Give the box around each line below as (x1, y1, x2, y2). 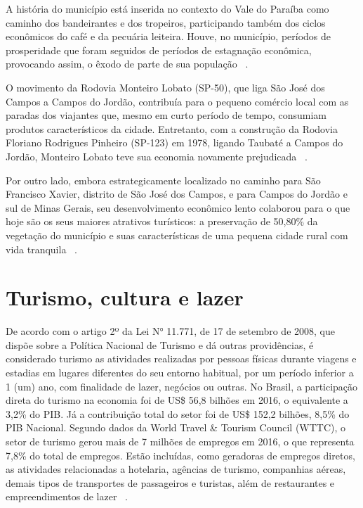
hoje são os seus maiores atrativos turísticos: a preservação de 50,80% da (6, 214, 318, 229)
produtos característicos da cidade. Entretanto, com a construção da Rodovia (6, 121, 338, 136)
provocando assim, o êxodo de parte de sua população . (6, 56, 249, 71)
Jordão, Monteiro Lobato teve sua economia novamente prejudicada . (6, 148, 308, 163)
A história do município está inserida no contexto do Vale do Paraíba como (6, 1, 329, 15)
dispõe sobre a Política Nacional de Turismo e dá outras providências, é (6, 337, 314, 352)
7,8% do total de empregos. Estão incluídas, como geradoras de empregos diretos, (6, 447, 355, 462)
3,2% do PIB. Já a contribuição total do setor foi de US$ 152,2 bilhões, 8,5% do (6, 406, 350, 421)
